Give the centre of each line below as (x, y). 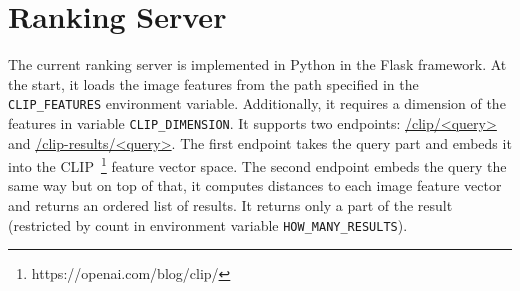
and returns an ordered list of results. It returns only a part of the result (230, 205)
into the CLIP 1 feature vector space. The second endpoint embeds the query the (257, 164)
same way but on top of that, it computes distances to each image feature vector (255, 185)
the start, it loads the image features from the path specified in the (213, 83)
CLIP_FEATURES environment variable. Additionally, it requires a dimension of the (257, 103)
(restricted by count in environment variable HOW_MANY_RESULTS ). (208, 224)
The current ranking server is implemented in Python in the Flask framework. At (257, 64)
